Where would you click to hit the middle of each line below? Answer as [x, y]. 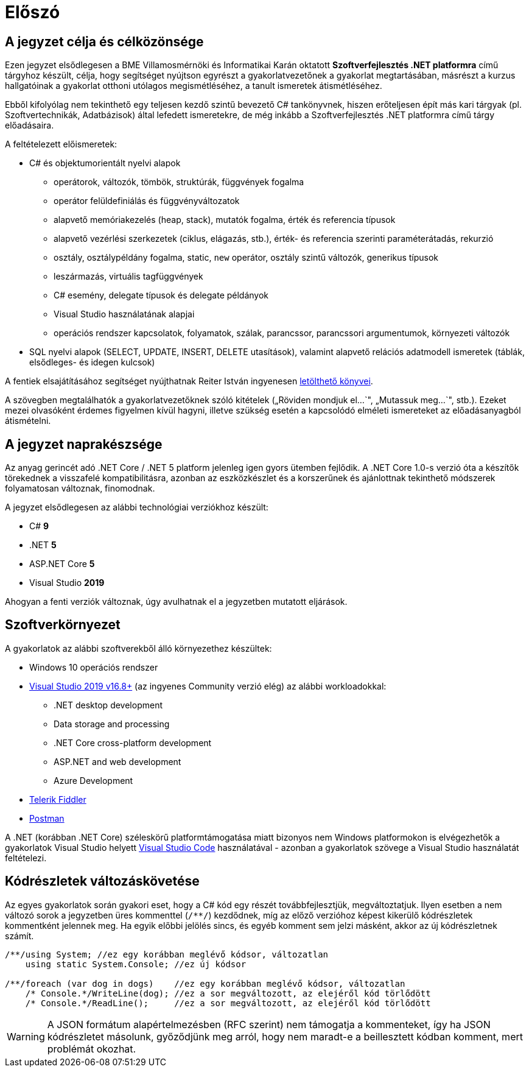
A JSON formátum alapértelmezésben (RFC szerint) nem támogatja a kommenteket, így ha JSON [269, 1024]
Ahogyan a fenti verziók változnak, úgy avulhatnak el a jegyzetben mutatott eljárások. [176, 602]
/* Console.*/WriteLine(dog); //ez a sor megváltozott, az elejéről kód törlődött [228, 993]
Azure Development [93, 780]
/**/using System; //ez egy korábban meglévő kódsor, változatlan [167, 954]
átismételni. [28, 421]
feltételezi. [26, 858]
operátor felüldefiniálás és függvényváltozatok [147, 201]
